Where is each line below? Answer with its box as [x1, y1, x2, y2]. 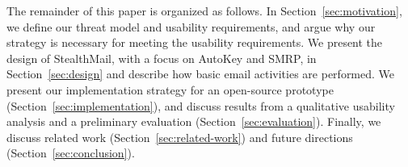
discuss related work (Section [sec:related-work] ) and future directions [6, 128, 353, 145]
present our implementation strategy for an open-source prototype [6, 81, 334, 98]
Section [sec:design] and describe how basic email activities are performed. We [6, 65, 395, 82]
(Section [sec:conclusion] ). [6, 144, 135, 161]
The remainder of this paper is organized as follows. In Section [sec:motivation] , [6, 2, 402, 19]
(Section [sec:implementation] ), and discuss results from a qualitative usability [6, 97, 395, 114]
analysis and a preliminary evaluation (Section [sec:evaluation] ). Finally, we [6, 113, 381, 130]
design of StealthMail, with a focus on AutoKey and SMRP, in [6, 49, 317, 66]
